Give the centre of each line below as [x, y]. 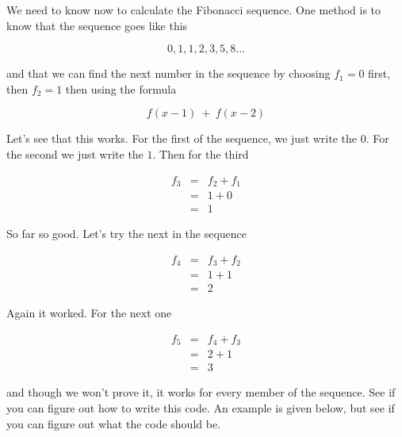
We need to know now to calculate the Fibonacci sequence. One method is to [194, 10]
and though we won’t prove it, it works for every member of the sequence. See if [201, 392]
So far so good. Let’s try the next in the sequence [127, 234]
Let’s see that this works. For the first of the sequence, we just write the [182, 138]
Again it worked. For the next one [89, 313]
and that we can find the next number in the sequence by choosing [168, 73]
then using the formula [121, 88]
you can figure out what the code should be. [114, 423]
